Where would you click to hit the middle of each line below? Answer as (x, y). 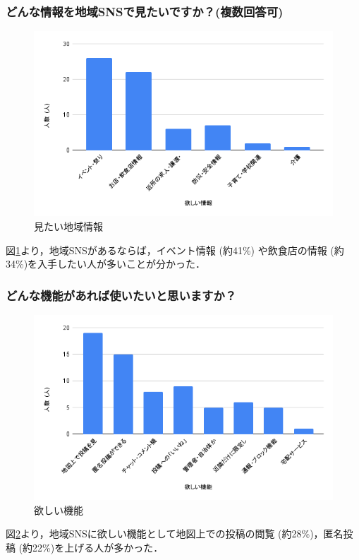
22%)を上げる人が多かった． (98, 547)
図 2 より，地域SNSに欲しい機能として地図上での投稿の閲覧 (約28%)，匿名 (175, 534)
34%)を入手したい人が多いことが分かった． (106, 264)
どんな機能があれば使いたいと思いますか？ (121, 295)
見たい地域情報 (68, 226)
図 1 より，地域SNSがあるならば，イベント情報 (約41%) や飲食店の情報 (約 (175, 250)
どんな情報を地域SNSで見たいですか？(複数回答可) (145, 11)
